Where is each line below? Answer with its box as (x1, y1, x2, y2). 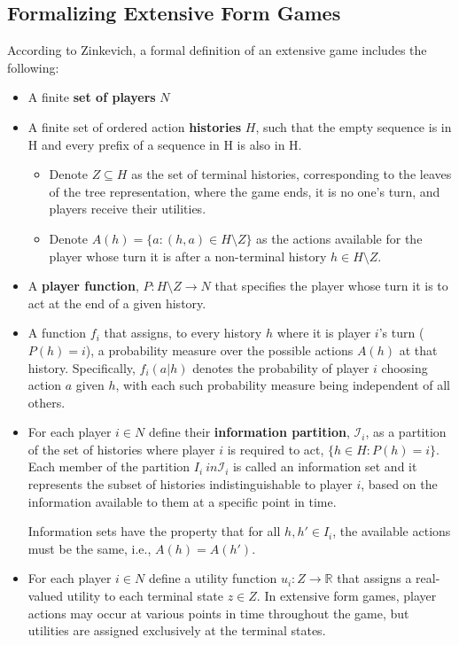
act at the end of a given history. (27, 293, 206, 312)
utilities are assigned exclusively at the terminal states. (27, 621, 326, 640)
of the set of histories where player (27, 439, 215, 458)
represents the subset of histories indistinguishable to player (27, 475, 353, 493)
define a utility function (148, 569, 277, 587)
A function (27, 323, 87, 342)
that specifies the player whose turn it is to (214, 276, 448, 295)
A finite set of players (27, 88, 156, 106)
